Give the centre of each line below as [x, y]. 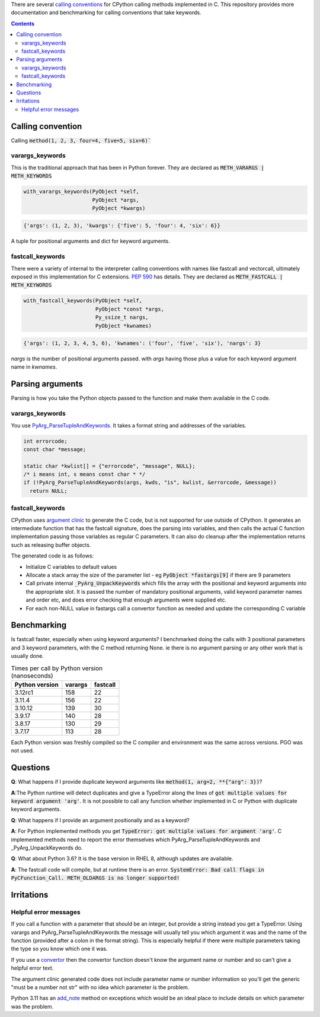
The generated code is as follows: [52, 556]
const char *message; [55, 449]
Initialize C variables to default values [71, 566]
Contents [23, 23]
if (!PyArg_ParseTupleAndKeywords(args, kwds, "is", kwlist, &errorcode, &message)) [150, 483]
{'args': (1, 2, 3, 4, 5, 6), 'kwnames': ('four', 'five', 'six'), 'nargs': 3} [142, 343]
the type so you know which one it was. [59, 949]
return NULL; [49, 491]
